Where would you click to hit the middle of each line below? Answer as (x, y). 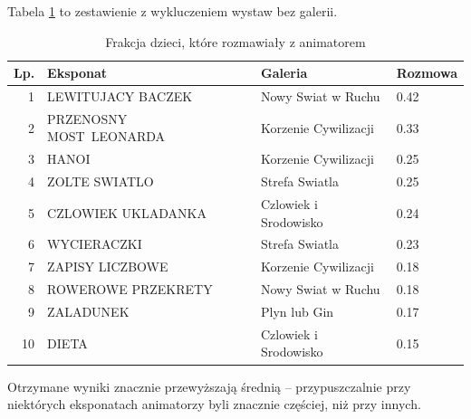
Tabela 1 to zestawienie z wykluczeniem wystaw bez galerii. (173, 11)
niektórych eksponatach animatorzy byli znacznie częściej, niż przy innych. (214, 404)
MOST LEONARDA (106, 136)
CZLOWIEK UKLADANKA (127, 212)
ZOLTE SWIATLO (101, 181)
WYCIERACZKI (95, 244)
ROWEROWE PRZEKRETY (130, 289)
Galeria (284, 73)
